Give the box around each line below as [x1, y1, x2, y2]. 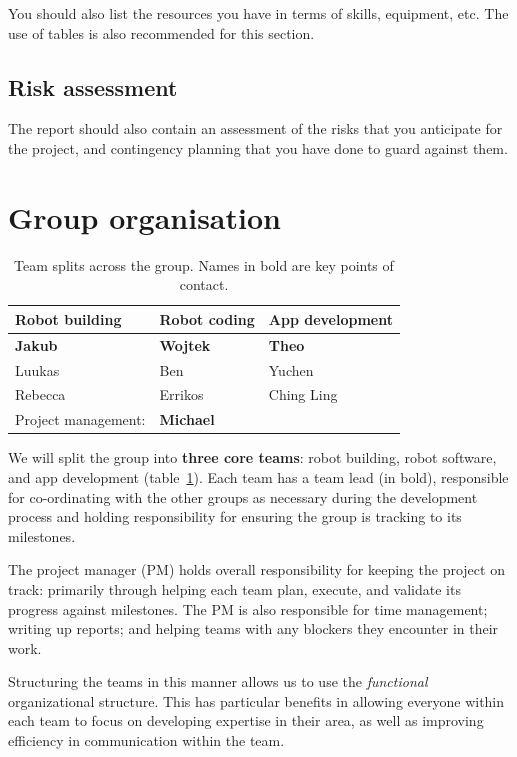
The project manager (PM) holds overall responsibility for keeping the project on [8, 559, 505, 580]
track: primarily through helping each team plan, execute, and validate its [8, 578, 461, 599]
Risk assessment [8, 71, 178, 102]
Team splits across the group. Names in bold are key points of [14, 254, 394, 275]
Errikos [159, 384, 204, 405]
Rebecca [15, 384, 66, 405]
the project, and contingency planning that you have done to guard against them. [8, 137, 508, 158]
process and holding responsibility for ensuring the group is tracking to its [8, 506, 462, 527]
